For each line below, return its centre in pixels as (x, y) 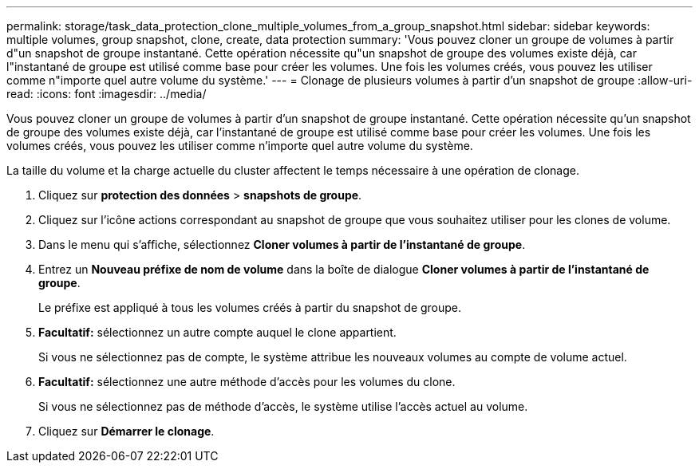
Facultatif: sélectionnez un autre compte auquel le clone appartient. (217, 332)
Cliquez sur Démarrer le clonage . (126, 431)
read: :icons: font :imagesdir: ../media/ (107, 94)
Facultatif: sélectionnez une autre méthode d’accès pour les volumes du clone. (247, 382)
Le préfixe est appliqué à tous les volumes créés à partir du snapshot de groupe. (250, 307)
